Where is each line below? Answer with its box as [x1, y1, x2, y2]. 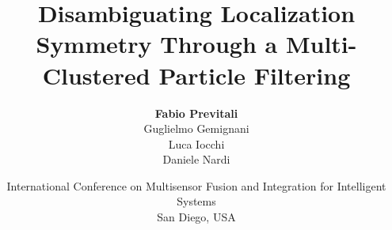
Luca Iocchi [168, 135, 225, 152]
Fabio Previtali [154, 104, 238, 121]
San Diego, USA [157, 209, 236, 225]
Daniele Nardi [162, 151, 230, 168]
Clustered [42, 58, 150, 91]
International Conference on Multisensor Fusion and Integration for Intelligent [6, 177, 386, 194]
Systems [177, 193, 216, 209]
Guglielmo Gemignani [143, 120, 249, 137]
